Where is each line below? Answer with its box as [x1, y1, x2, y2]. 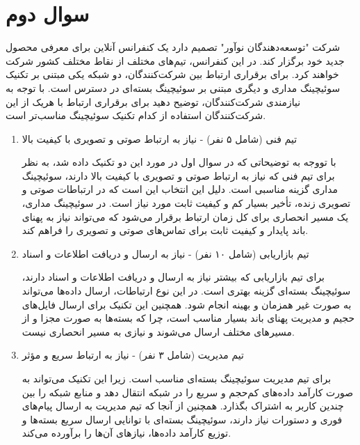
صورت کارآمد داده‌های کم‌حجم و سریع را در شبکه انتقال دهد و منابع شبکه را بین [22, 384, 354, 399]
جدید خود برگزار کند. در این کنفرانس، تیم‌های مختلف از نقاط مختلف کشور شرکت [6, 53, 345, 68]
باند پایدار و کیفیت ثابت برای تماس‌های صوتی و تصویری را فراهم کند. [22, 223, 309, 237]
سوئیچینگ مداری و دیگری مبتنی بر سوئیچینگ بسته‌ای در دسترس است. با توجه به [6, 80, 341, 95]
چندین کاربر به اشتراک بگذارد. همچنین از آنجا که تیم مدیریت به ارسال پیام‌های [22, 398, 344, 413]
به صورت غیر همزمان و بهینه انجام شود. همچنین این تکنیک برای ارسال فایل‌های [22, 297, 352, 311]
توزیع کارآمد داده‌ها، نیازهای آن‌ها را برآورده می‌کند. [22, 426, 231, 440]
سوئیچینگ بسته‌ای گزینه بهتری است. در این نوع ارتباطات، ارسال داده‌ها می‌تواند [22, 283, 351, 298]
